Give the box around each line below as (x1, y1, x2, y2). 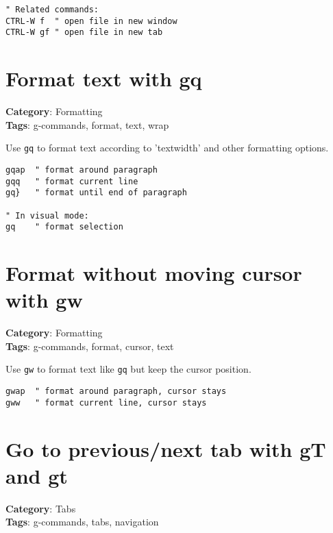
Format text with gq (5, 64, 202, 92)
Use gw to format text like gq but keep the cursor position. (5, 362, 251, 376)
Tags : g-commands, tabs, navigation (5, 515, 159, 529)
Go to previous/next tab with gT (5, 434, 326, 462)
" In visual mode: (5, 210, 89, 221)
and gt (5, 461, 68, 489)
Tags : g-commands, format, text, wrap (5, 117, 169, 132)
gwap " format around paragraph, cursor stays (5, 386, 227, 397)
